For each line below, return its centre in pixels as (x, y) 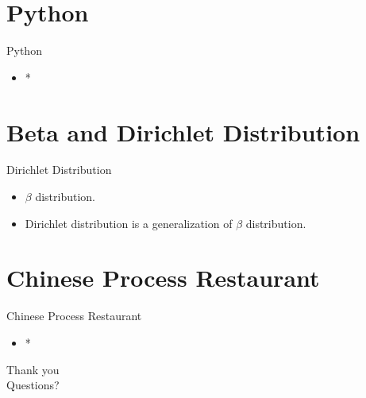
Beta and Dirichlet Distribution (183, 131)
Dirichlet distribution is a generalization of (129, 223)
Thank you (33, 369)
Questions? (33, 385)
